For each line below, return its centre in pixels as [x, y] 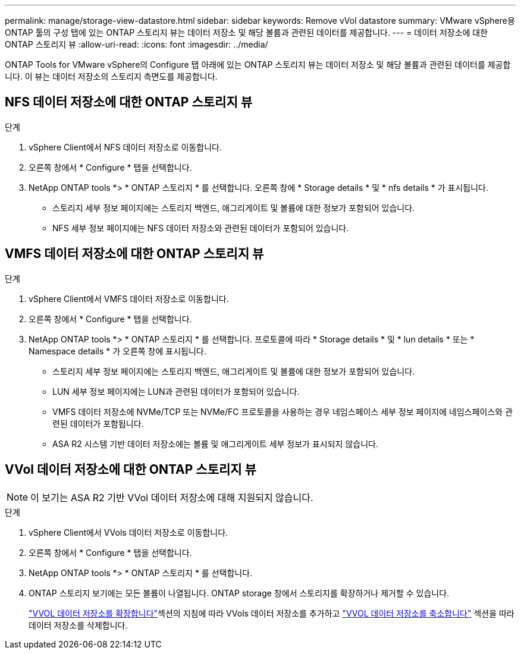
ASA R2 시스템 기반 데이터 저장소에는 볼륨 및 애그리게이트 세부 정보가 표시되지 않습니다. [215, 444]
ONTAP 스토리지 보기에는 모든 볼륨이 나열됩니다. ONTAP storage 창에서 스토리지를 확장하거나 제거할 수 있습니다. [239, 593]
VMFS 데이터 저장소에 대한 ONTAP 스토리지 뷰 [134, 254]
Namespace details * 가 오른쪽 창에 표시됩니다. [117, 351]
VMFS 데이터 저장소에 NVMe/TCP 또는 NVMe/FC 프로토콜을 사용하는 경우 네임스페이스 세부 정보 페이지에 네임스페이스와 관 [283, 411]
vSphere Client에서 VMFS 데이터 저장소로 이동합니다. [129, 298]
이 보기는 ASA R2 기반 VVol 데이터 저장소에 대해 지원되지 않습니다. [172, 497]
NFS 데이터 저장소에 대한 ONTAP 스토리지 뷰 [129, 102]
